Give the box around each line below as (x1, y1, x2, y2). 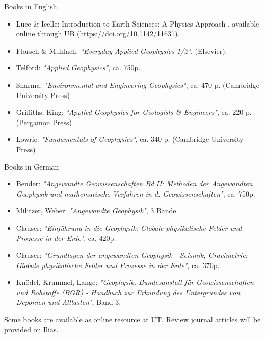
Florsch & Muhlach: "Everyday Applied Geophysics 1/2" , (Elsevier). (16, 45, 227, 56)
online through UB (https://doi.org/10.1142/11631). (16, 28, 180, 39)
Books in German (4, 161, 59, 172)
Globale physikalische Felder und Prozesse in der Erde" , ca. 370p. (16, 259, 220, 270)
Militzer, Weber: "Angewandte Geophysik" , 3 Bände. (16, 205, 178, 216)
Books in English (4, 1, 57, 11)
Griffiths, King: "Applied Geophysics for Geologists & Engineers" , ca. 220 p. (16, 107, 252, 117)
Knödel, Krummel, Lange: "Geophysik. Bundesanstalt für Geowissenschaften (16, 277, 254, 287)
